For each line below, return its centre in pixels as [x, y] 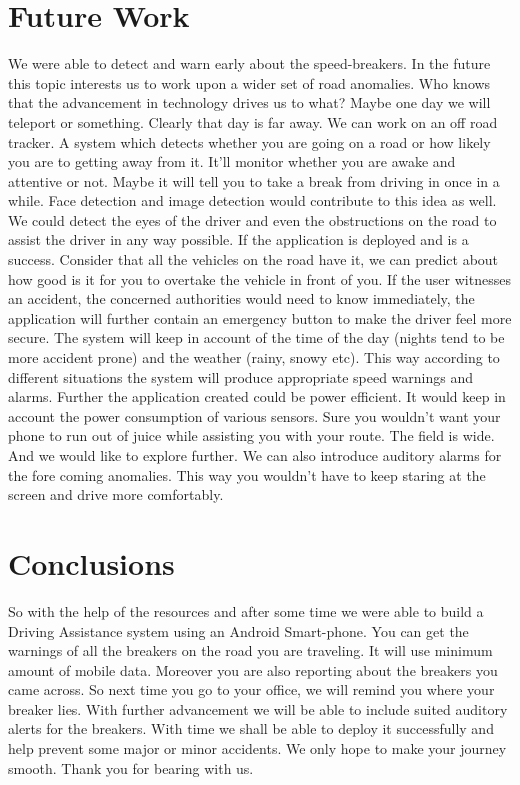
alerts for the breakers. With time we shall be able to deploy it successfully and [251, 728]
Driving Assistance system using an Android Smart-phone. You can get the [238, 630]
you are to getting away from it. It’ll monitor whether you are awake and [232, 161]
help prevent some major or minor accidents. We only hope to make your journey [257, 748]
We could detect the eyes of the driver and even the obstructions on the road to [252, 219]
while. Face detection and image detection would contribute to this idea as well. [252, 200]
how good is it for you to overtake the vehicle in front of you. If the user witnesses [259, 278]
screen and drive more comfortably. [116, 494]
